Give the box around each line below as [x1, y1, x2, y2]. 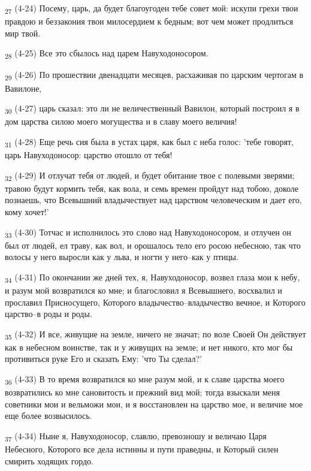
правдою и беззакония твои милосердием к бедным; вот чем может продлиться [5, 15, 294, 28]
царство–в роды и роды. [5, 307, 92, 320]
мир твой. [5, 26, 41, 39]
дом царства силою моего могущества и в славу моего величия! [5, 115, 237, 128]
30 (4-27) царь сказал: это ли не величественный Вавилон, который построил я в [5, 102, 300, 116]
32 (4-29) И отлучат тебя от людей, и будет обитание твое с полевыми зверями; [5, 168, 295, 183]
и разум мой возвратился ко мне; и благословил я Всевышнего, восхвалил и [5, 283, 282, 296]
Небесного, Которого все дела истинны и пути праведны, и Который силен [5, 443, 279, 455]
